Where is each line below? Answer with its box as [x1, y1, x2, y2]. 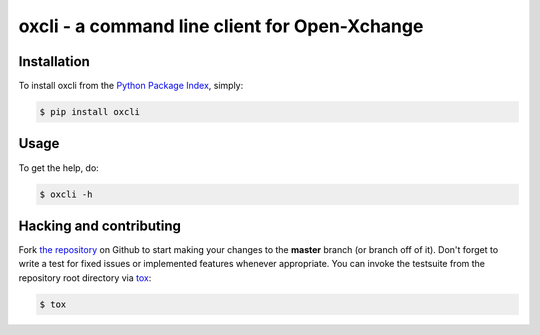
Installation [18, 53, 90, 70]
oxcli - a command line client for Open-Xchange [18, 15, 424, 37]
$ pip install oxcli [39, 106, 140, 118]
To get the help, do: [18, 161, 99, 174]
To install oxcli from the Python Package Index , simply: [18, 80, 244, 92]
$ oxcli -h [39, 188, 93, 200]
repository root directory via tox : [18, 271, 152, 284]
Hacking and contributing [18, 217, 182, 234]
